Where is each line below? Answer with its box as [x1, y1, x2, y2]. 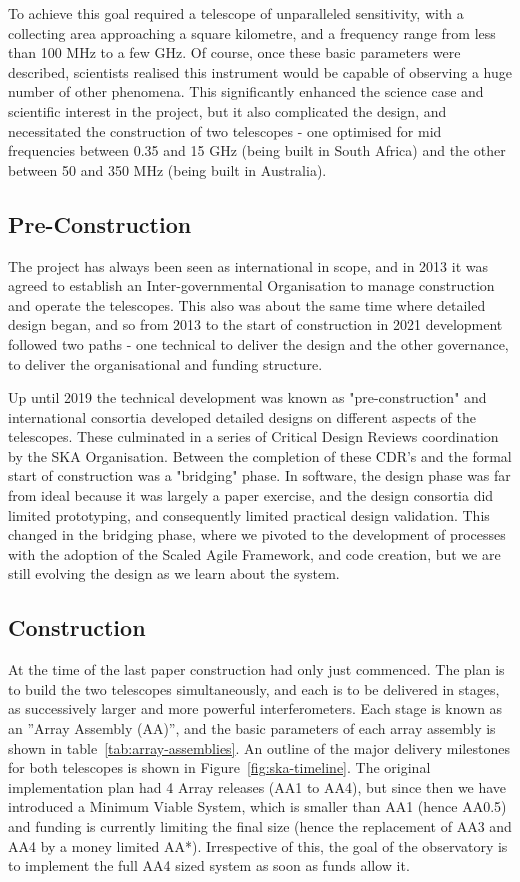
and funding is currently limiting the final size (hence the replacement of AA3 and [8, 816, 512, 836]
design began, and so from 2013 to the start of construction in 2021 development [8, 314, 503, 335]
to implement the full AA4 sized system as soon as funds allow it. [8, 855, 410, 876]
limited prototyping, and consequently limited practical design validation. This [8, 504, 490, 525]
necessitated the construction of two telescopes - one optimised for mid [8, 120, 442, 141]
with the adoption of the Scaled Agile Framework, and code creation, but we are [8, 543, 501, 564]
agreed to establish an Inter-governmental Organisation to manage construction [8, 275, 495, 296]
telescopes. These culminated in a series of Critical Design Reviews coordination [8, 426, 499, 447]
